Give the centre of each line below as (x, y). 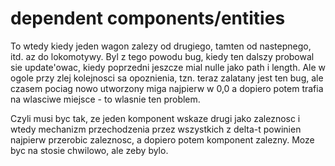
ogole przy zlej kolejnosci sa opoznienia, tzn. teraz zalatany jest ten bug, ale (167, 78)
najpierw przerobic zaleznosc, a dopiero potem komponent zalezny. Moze (162, 139)
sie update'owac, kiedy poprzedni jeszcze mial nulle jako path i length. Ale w (168, 67)
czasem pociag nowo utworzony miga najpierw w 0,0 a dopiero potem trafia (167, 88)
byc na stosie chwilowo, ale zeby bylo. (89, 150)
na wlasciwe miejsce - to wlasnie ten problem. (105, 99)
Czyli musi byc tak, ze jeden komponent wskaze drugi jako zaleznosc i (155, 118)
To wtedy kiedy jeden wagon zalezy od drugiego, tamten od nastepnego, (161, 46)
